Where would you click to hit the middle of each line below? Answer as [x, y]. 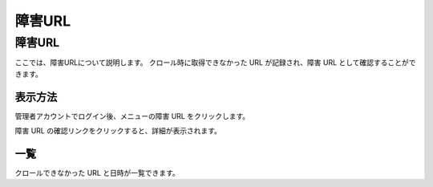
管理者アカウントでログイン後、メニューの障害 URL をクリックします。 [132, 116]
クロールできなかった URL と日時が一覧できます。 [97, 173]
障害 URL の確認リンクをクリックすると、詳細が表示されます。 [118, 131]
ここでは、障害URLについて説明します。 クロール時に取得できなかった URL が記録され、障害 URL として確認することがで [215, 63]
